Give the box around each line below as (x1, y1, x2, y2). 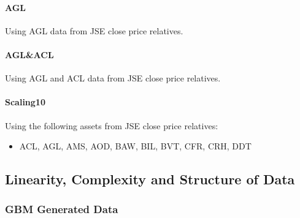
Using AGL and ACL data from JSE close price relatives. (5, 72, 221, 85)
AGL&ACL (5, 48, 54, 61)
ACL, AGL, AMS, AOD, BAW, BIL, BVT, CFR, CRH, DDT (19, 140, 252, 152)
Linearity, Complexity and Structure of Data (5, 170, 295, 189)
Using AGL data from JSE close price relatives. (5, 24, 183, 37)
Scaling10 (5, 96, 45, 108)
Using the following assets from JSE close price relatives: (5, 119, 218, 132)
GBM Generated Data (5, 201, 118, 217)
